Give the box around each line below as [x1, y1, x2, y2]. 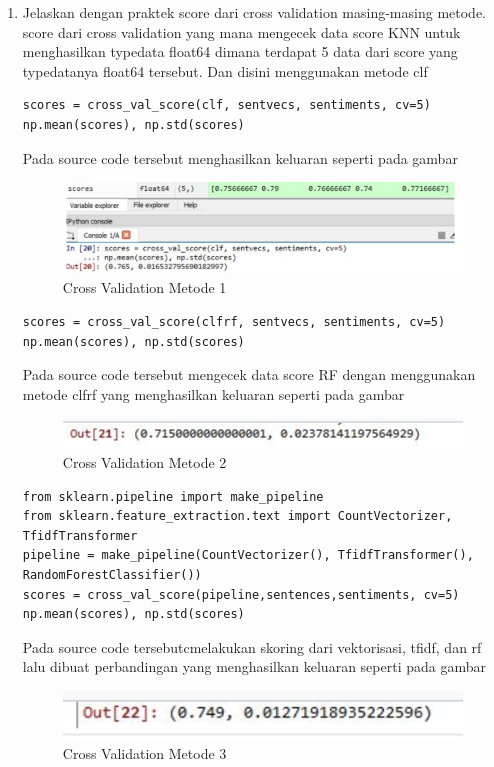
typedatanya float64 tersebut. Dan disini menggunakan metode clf [22, 60, 428, 81]
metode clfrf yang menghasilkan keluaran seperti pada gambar [22, 383, 405, 404]
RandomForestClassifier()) [22, 567, 202, 582]
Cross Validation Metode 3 [62, 743, 227, 764]
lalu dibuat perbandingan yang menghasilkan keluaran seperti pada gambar [22, 656, 486, 677]
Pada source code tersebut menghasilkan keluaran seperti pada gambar [22, 147, 458, 168]
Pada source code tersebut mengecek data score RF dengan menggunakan [22, 364, 476, 385]
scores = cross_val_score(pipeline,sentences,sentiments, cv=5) [22, 587, 460, 602]
